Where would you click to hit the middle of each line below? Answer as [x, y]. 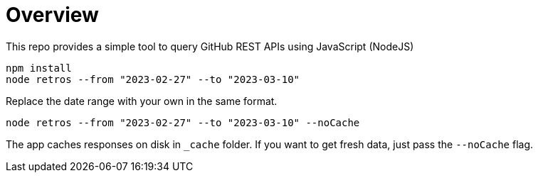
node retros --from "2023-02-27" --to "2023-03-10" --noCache [183, 122]
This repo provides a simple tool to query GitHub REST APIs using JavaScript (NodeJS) [210, 46]
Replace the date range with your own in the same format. [142, 101]
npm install [39, 68]
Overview [52, 15]
